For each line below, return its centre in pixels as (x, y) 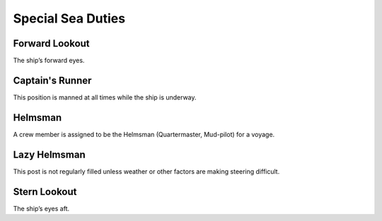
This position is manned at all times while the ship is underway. (105, 97)
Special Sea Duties (69, 18)
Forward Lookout (51, 43)
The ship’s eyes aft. (41, 208)
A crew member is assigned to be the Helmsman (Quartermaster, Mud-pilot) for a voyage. (144, 134)
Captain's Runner (52, 80)
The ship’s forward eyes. (49, 61)
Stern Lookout (45, 192)
